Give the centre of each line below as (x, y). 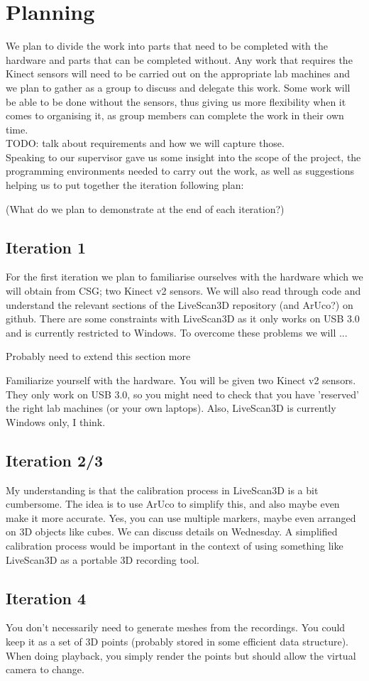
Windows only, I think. (56, 421)
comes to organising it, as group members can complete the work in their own (175, 115)
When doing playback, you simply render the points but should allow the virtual (181, 655)
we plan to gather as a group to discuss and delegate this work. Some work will (178, 87)
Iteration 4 (46, 598)
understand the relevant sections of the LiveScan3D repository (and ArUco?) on (180, 304)
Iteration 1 (46, 247)
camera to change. (45, 669)
